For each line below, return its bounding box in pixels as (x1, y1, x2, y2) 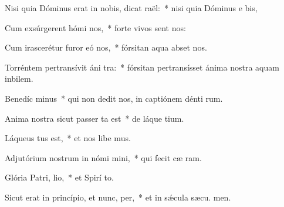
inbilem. (5, 72, 33, 85)
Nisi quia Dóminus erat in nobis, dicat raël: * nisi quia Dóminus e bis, (5, 2, 258, 14)
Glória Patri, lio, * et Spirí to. (5, 171, 114, 183)
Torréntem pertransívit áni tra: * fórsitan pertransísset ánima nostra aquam (5, 61, 279, 73)
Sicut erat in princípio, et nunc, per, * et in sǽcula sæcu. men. (5, 191, 231, 203)
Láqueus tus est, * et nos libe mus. (5, 132, 131, 144)
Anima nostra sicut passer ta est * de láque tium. (5, 112, 184, 124)
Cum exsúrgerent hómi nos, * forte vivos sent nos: (5, 21, 186, 34)
